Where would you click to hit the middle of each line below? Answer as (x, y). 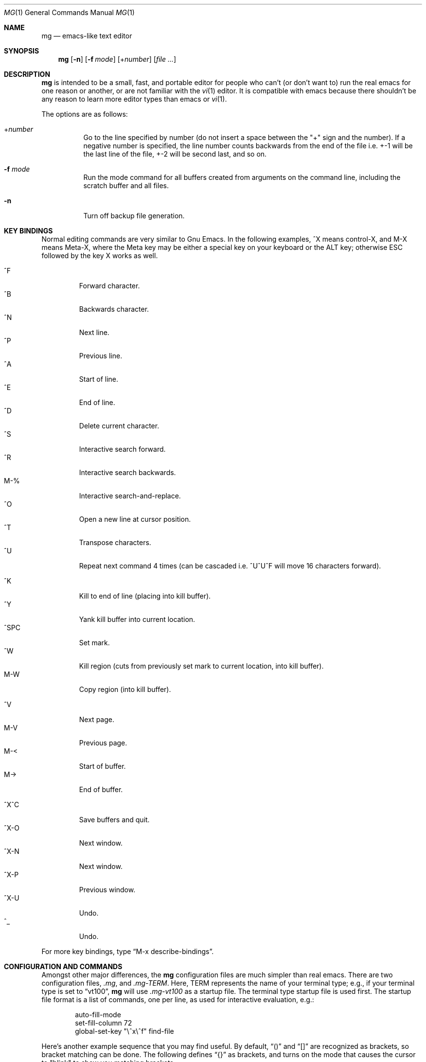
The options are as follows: (85, 114)
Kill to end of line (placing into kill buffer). (145, 596)
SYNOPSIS (22, 51)
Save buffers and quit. (114, 820)
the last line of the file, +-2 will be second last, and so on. (175, 154)
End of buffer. (101, 789)
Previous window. (107, 890)
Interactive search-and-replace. (130, 496)
